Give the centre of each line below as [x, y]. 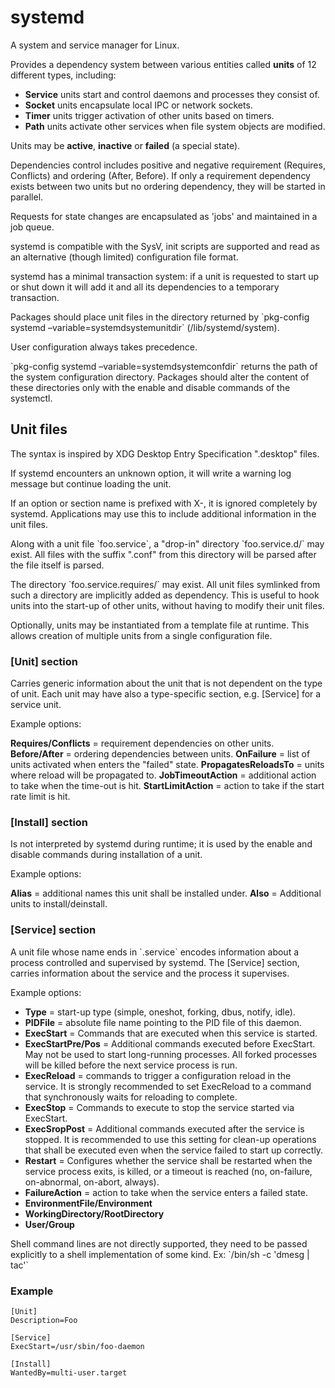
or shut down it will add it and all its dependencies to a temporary [145, 287]
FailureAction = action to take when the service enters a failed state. [166, 1192]
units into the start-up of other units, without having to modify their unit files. [167, 605]
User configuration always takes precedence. [104, 347]
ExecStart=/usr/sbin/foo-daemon [77, 1346]
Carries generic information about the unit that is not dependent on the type [166, 683]
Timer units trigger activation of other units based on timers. [149, 115]
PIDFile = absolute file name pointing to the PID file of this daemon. [163, 1022]
